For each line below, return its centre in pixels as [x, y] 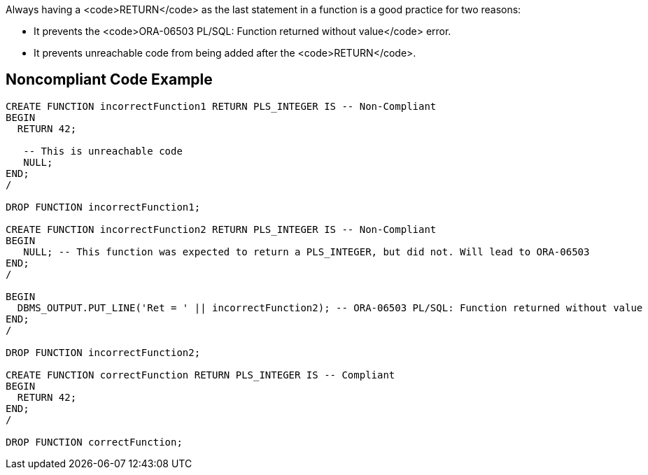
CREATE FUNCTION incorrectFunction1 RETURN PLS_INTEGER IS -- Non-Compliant [221, 106]
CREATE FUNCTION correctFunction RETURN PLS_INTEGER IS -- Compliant [200, 375]
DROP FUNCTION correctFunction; [94, 442]
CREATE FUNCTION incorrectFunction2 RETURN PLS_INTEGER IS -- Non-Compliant [221, 229]
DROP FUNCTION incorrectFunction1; [103, 207]
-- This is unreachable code [103, 151]
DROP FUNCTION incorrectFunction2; [103, 352]
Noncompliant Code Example [109, 80]
